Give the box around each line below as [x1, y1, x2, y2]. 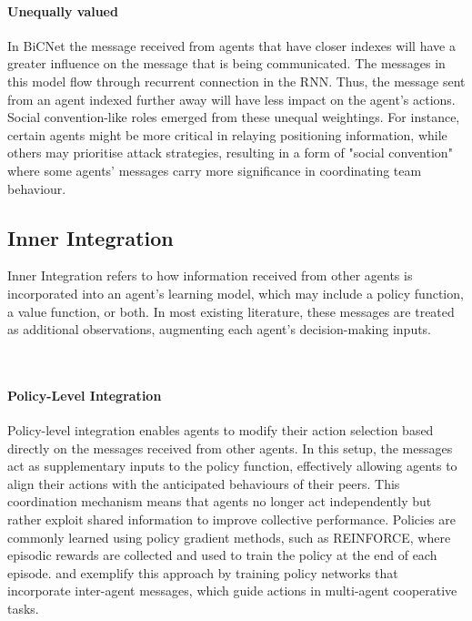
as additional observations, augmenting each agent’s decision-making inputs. [7, 320, 432, 339]
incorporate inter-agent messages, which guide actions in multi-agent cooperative [7, 581, 457, 600]
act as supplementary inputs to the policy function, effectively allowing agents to [7, 456, 457, 475]
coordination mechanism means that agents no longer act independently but [7, 492, 432, 511]
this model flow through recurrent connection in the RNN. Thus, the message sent [7, 71, 466, 90]
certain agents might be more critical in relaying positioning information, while [7, 125, 447, 144]
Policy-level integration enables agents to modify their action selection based [7, 421, 434, 440]
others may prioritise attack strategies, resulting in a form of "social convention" [7, 143, 453, 162]
